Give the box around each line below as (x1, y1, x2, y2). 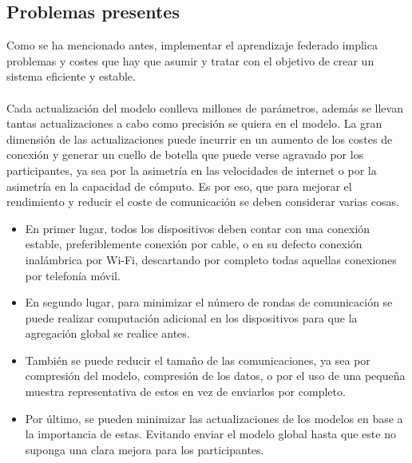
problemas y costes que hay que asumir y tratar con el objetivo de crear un (6, 52, 374, 69)
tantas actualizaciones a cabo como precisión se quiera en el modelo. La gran (6, 115, 382, 132)
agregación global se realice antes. (25, 325, 190, 342)
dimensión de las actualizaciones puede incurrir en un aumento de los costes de (6, 130, 393, 147)
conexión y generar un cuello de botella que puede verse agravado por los (6, 146, 364, 163)
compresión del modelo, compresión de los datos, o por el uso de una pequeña (25, 367, 406, 384)
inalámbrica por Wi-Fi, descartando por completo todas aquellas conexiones (25, 251, 397, 267)
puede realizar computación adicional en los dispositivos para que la (25, 309, 358, 326)
